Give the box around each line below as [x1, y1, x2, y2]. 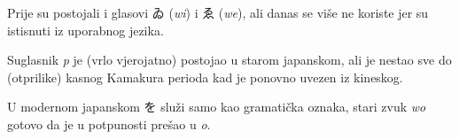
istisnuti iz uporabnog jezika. [7, 20, 164, 39]
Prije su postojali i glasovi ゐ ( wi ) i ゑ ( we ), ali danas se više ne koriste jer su [7, 4, 429, 21]
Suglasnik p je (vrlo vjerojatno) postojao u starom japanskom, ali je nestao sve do [7, 50, 452, 69]
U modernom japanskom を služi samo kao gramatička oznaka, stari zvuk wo [7, 97, 426, 116]
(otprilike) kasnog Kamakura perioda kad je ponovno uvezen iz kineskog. [7, 67, 403, 86]
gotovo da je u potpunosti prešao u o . [7, 114, 211, 133]
